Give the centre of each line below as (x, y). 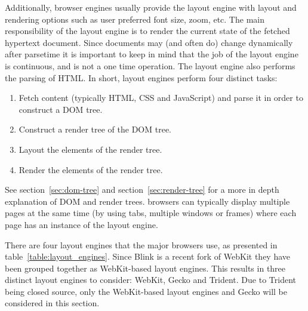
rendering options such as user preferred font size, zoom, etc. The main (135, 19)
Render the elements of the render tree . (91, 169)
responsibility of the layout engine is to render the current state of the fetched (147, 31)
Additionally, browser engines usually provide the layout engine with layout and (151, 7)
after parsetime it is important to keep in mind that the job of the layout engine (152, 54)
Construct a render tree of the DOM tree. (95, 129)
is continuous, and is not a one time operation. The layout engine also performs (150, 65)
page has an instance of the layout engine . (81, 224)
